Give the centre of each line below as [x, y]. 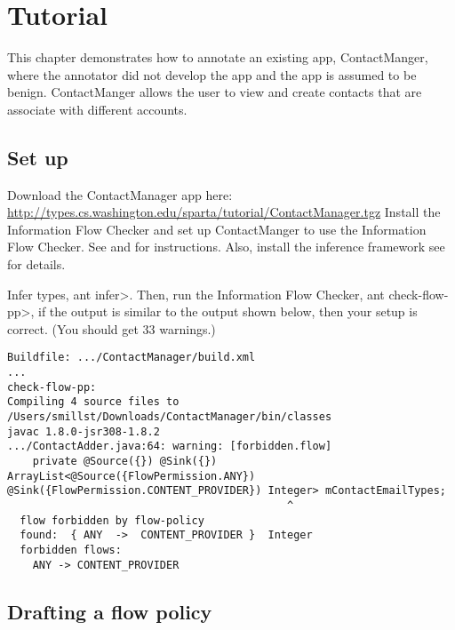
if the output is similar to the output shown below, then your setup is [228, 311]
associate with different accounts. [97, 109]
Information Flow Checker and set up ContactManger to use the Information [217, 229]
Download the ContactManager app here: [120, 194]
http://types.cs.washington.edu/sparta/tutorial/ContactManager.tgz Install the [224, 212]
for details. [36, 264]
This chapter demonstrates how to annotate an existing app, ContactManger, [218, 57]
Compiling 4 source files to [93, 402]
